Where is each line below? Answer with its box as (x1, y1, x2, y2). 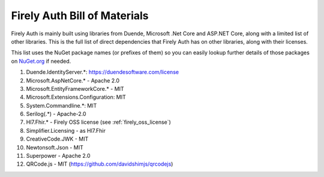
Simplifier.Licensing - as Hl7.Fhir (26, 127, 106, 134)
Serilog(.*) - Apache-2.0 (26, 111, 86, 118)
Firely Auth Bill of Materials (11, 9, 149, 22)
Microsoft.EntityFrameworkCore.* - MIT (26, 85, 124, 92)
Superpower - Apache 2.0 (26, 152, 91, 160)
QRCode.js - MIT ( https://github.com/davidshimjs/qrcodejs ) (26, 160, 173, 167)
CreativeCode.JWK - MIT (26, 135, 89, 143)
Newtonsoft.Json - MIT (26, 144, 83, 151)
